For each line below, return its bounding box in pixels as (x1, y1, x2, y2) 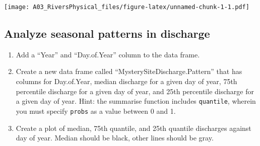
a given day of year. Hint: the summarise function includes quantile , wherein (16, 96, 256, 106)
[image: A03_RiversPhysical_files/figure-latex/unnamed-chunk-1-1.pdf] (4, 4, 249, 11)
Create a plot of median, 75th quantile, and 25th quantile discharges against (16, 122, 251, 133)
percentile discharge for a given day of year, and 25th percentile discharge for (16, 86, 254, 96)
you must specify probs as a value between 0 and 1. (16, 105, 176, 116)
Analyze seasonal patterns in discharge (4, 26, 210, 41)
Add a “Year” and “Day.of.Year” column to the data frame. (16, 49, 200, 59)
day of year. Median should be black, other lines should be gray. (16, 132, 214, 143)
